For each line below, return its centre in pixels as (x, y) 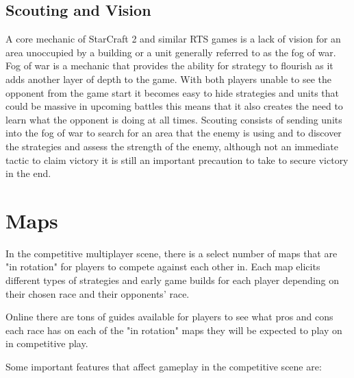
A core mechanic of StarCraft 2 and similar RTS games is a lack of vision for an (173, 39)
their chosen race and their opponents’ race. (98, 293)
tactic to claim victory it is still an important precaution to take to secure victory (177, 160)
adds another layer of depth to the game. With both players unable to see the (168, 79)
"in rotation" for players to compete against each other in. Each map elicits (163, 267)
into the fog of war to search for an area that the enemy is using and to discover (174, 133)
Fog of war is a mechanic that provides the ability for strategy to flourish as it (169, 66)
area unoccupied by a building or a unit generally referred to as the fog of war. (171, 52)
